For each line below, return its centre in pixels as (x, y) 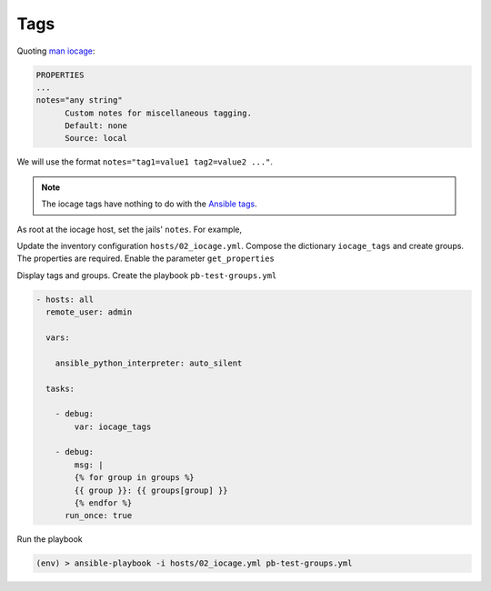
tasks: (60, 388)
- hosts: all (65, 299)
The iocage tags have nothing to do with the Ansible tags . (150, 204)
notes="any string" (79, 100)
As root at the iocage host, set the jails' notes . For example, (130, 229)
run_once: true (99, 516)
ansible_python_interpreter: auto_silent (149, 363)
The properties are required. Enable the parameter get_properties (145, 258)
